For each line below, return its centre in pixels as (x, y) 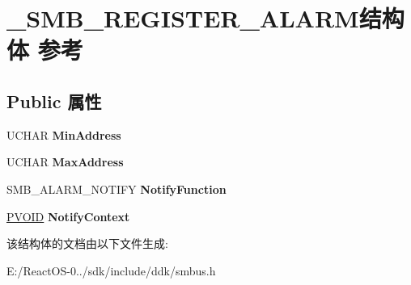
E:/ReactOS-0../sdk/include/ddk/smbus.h (111, 270)
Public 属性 (54, 101)
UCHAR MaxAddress (65, 162)
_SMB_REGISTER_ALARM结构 (205, 18)
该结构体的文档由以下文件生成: (87, 243)
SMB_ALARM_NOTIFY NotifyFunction (117, 189)
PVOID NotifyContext (68, 216)
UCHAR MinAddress (64, 134)
